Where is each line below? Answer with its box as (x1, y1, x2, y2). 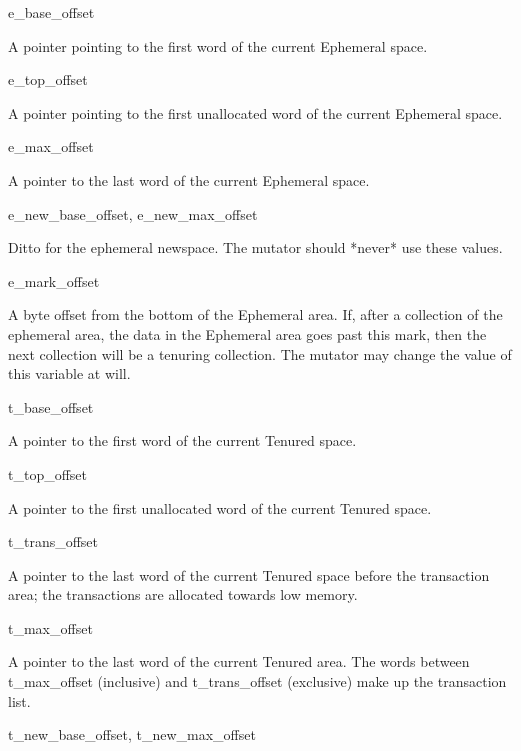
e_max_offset (8, 136, 94, 157)
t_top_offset (8, 463, 88, 484)
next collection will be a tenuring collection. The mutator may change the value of (8, 343, 512, 364)
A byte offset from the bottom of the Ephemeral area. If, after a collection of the (8, 304, 503, 325)
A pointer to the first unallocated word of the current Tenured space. (8, 497, 432, 518)
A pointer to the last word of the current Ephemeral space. (8, 169, 370, 190)
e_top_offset (8, 69, 88, 90)
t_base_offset (8, 396, 94, 417)
